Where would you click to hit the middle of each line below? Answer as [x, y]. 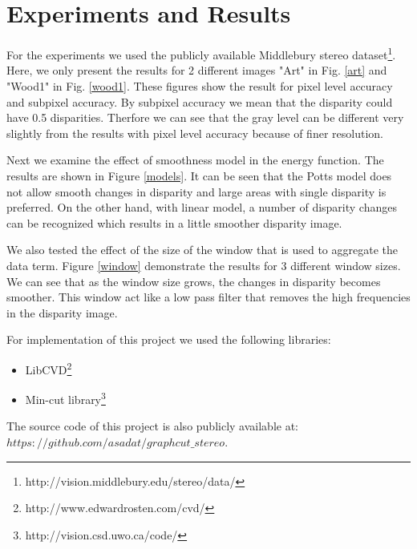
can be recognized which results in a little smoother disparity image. [174, 222]
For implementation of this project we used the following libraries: [169, 339]
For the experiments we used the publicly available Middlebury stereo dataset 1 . [201, 53]
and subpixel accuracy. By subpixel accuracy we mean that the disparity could [200, 101]
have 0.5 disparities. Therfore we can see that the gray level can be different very [205, 117]
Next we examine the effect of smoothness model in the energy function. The [195, 160]
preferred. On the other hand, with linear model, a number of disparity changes [202, 207]
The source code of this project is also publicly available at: [152, 426]
